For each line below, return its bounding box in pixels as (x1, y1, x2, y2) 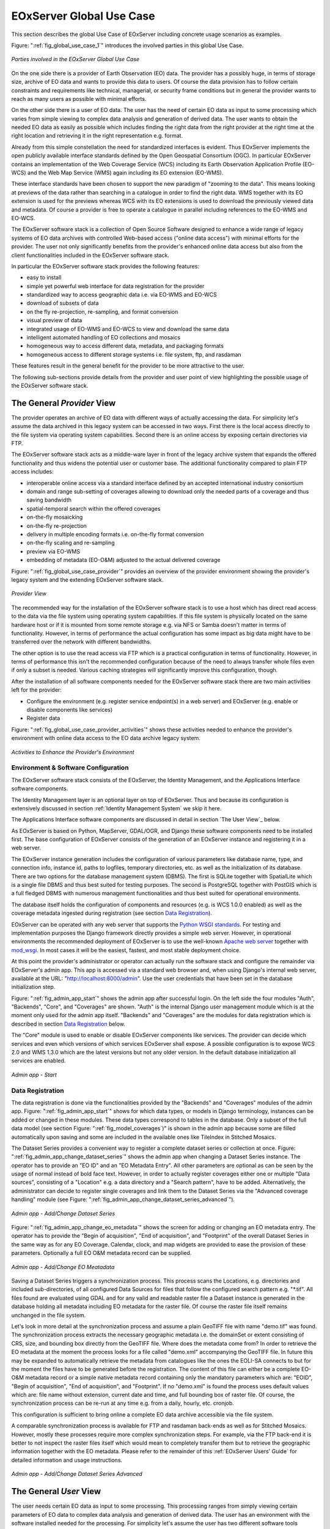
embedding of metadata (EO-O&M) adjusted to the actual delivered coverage (26, 557, 221, 564)
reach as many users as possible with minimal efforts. (11, 95, 147, 102)
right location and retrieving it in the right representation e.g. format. (11, 132, 183, 139)
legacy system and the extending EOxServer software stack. (11, 576, 164, 583)
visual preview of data (26, 317, 82, 324)
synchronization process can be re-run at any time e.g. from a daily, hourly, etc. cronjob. (11, 1399, 235, 1407)
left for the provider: (11, 686, 62, 694)
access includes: (11, 468, 54, 475)
